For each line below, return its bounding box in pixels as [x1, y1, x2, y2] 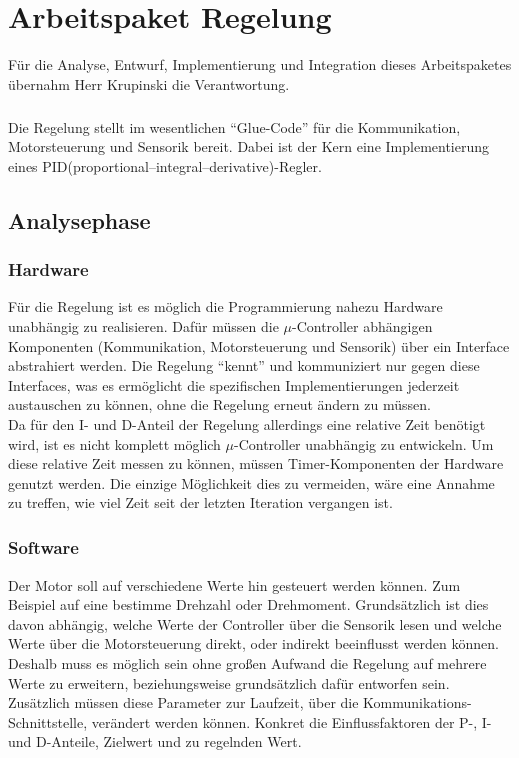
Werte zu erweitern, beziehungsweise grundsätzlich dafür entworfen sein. [8, 672, 450, 693]
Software [8, 535, 79, 560]
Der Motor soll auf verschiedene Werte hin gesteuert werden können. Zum [8, 574, 461, 595]
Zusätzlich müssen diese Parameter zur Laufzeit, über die [8, 692, 359, 713]
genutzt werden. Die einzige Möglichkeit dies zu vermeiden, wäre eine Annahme [8, 472, 495, 493]
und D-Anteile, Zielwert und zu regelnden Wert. [8, 731, 302, 752]
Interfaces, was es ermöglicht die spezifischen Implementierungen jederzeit [8, 374, 460, 395]
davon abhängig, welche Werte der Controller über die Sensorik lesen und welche [8, 613, 502, 634]
